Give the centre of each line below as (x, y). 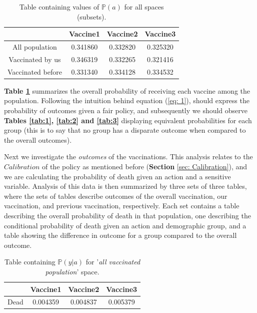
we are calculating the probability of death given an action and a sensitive (117, 176)
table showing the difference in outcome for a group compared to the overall (120, 235)
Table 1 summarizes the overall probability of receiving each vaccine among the (127, 90)
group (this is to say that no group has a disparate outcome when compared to (125, 130)
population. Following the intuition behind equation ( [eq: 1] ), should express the (127, 100)
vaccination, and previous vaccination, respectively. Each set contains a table (122, 206)
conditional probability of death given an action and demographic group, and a (125, 225)
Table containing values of (59, 7)
